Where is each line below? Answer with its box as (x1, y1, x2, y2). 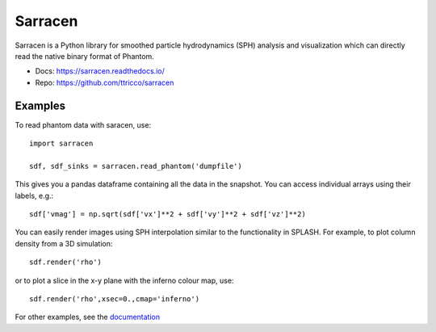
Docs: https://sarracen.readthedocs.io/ (35, 66, 165, 76)
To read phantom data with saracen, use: (15, 120, 152, 129)
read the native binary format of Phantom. (15, 51, 155, 61)
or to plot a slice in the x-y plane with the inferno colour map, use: (15, 275, 234, 285)
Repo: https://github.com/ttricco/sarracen (35, 78, 174, 87)
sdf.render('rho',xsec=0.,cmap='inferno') (29, 294, 200, 303)
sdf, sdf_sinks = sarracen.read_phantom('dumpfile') (29, 162, 242, 170)
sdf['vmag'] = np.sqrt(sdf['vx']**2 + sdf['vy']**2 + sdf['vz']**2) (29, 209, 306, 218)
